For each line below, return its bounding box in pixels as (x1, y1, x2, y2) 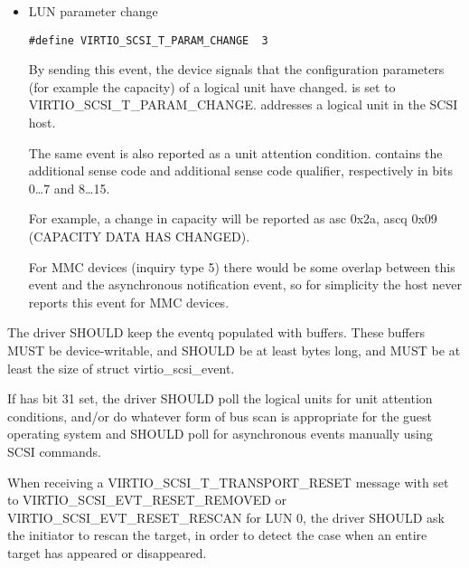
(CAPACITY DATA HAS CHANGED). (28, 227, 250, 245)
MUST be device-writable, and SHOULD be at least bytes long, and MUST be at (7, 340, 461, 359)
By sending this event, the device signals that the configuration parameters (28, 60, 445, 79)
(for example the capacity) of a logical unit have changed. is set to (28, 77, 396, 96)
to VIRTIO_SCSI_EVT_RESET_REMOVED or (7, 490, 287, 509)
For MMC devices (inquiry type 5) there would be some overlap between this (28, 257, 455, 276)
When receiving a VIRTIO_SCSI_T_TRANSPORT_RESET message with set (7, 472, 449, 491)
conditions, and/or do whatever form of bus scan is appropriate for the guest (7, 406, 433, 425)
